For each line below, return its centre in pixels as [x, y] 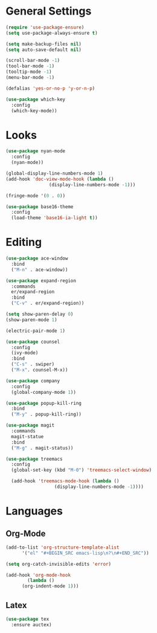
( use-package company [33, 381]
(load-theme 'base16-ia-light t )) [54, 218]
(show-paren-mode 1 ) [32, 320]
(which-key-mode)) [34, 110]
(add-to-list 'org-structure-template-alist [62, 547]
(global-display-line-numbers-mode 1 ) [54, 174]
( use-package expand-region [41, 280]
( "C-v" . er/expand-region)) [48, 303]
